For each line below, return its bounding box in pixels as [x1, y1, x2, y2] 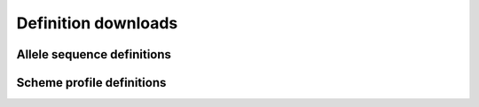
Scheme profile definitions [16, 75, 167, 90]
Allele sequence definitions [16, 47, 172, 62]
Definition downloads [16, 13, 178, 33]
